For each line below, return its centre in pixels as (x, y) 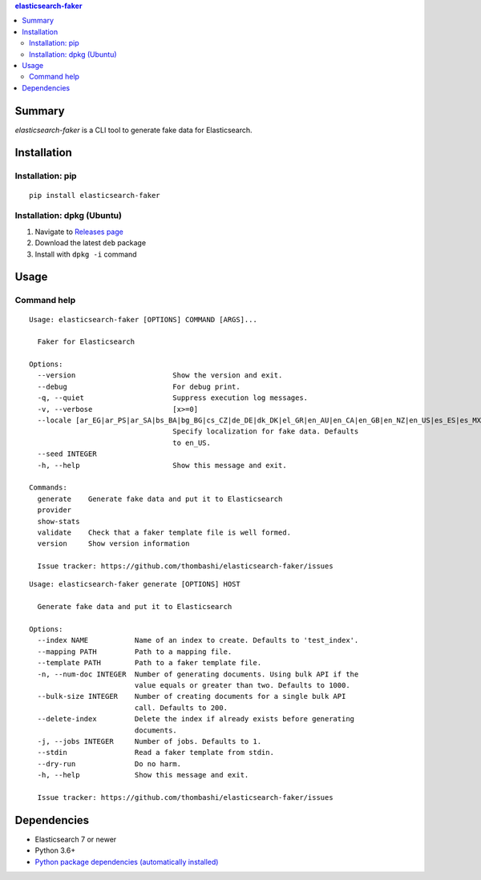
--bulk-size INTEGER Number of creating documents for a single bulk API (192, 696)
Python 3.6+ (55, 850)
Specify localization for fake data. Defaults (266, 432)
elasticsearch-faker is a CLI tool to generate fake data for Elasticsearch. (133, 130)
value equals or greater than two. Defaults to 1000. (242, 685)
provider (55, 510)
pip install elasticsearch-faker (95, 195)
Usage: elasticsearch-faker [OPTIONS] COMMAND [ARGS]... (143, 319)
